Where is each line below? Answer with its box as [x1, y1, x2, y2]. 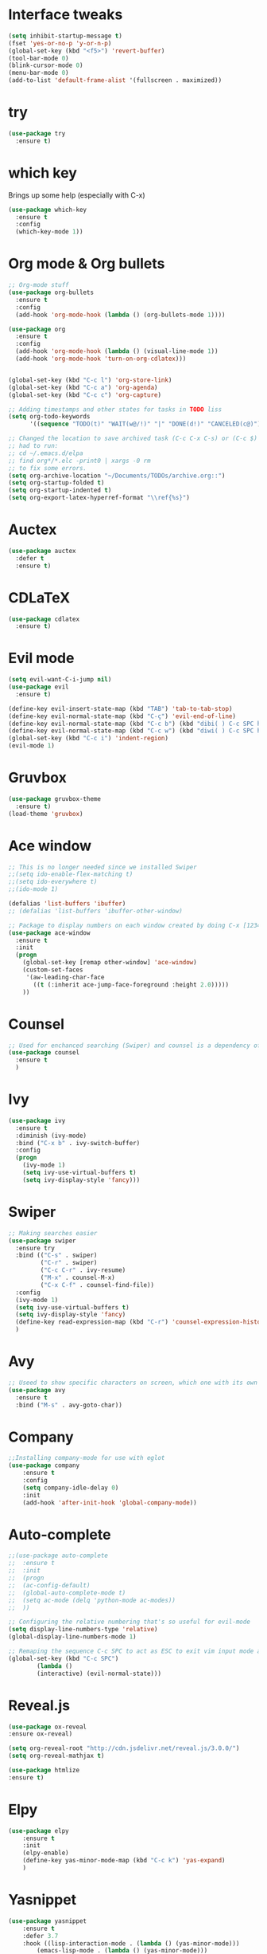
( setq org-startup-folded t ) [8, 479, 105, 487]
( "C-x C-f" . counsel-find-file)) [40, 1281, 155, 1289]
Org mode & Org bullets [8, 255, 165, 273]
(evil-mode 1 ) [8, 742, 56, 750]
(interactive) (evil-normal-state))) [37, 1670, 161, 1677]
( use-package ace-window [8, 928, 91, 937]
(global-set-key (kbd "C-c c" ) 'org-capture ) [8, 390, 161, 399]
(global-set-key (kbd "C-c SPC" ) [8, 1654, 119, 1662]
